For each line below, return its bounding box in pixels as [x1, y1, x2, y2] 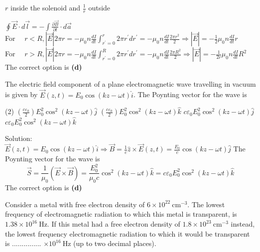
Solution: [5, 132, 32, 143]
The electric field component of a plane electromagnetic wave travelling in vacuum [5, 78, 256, 89]
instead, [231, 219, 255, 229]
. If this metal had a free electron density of [47, 219, 180, 229]
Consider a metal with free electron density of [5, 199, 145, 209]
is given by [5, 89, 38, 100]
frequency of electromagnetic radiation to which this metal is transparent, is [5, 209, 237, 219]
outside [88, 2, 111, 12]
